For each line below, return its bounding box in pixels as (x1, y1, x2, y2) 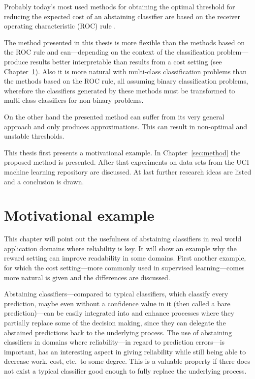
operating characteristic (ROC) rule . (4, 21, 116, 31)
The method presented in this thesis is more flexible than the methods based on (4, 37, 245, 47)
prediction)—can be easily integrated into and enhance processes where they (4, 308, 234, 318)
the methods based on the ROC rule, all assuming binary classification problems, (4, 76, 248, 86)
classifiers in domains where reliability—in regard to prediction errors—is (4, 337, 225, 347)
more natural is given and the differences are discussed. (4, 272, 170, 282)
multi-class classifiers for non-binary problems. (4, 95, 144, 105)
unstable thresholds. (4, 131, 64, 141)
